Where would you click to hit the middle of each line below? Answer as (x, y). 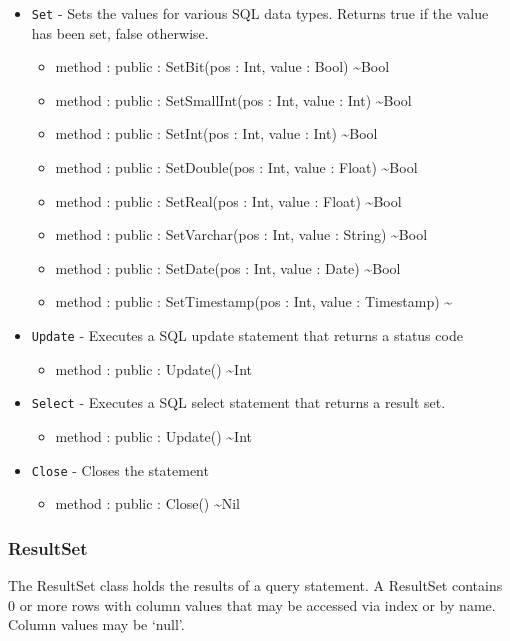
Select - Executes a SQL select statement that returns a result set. (238, 402)
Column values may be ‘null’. (96, 624)
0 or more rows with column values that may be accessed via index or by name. (252, 604)
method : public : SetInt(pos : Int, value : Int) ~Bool (216, 133)
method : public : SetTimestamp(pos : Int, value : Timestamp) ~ (254, 301)
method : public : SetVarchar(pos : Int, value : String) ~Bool (241, 234)
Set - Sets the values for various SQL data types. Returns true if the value (260, 13)
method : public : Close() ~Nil (148, 503)
